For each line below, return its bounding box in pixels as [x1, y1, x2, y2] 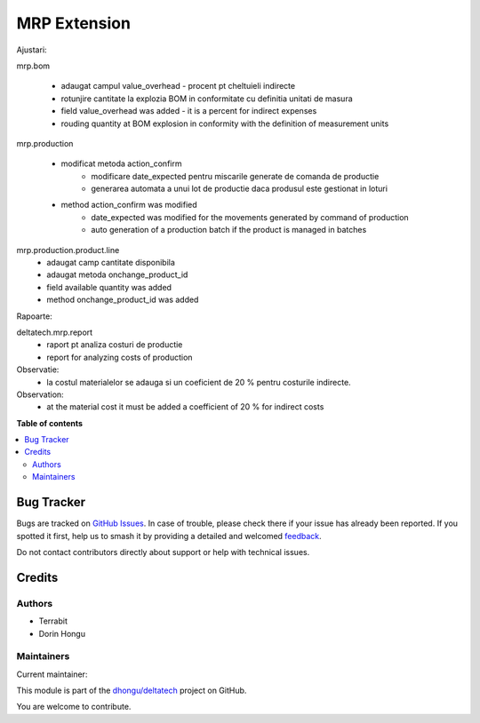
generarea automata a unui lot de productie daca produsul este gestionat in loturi [91, 183, 388, 195]
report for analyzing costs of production [46, 352, 193, 362]
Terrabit [38, 616, 68, 626]
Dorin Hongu [38, 628, 86, 639]
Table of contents [16, 417, 84, 428]
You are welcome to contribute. [16, 702, 132, 712]
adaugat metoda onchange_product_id [46, 269, 188, 280]
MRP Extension [16, 13, 131, 33]
